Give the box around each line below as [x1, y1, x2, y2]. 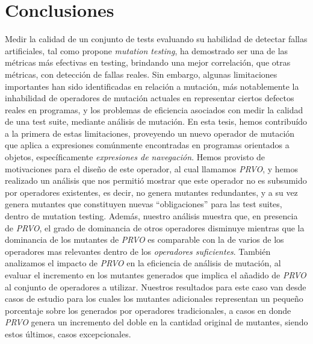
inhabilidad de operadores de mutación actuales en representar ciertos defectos [5, 92, 294, 104]
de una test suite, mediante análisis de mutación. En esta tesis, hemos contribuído [5, 115, 308, 128]
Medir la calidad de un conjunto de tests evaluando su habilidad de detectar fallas [5, 33, 308, 45]
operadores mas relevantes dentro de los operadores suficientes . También [5, 245, 271, 257]
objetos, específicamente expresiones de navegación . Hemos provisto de [5, 151, 265, 163]
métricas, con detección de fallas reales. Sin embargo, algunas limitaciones [5, 67, 277, 80]
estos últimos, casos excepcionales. [5, 327, 131, 340]
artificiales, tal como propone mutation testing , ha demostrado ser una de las [5, 44, 288, 57]
